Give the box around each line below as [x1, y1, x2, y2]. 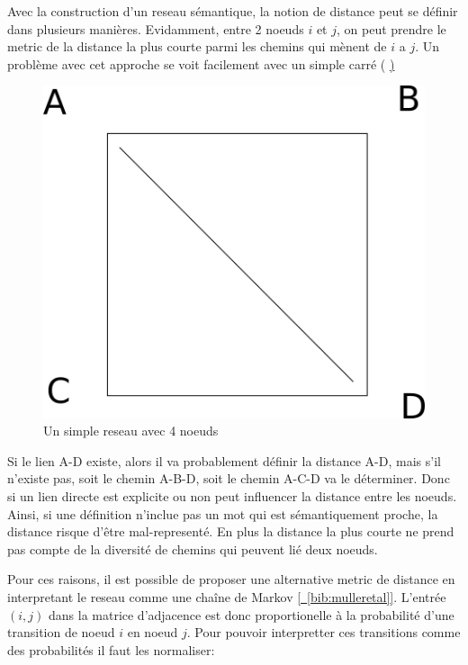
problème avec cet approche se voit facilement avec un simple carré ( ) [7, 54, 395, 73]
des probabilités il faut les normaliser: [7, 640, 215, 659]
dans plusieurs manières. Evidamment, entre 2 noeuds [7, 19, 304, 38]
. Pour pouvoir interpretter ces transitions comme [186, 623, 461, 642]
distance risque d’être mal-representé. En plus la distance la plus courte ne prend [7, 522, 454, 541]
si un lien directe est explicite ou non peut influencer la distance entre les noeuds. [7, 487, 457, 506]
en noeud [127, 623, 178, 642]
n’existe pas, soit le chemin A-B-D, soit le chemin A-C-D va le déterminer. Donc [7, 469, 450, 488]
